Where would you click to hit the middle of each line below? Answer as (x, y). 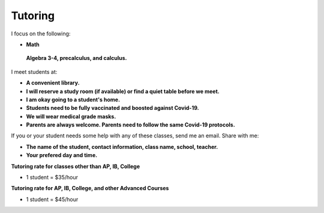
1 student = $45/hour (52, 199)
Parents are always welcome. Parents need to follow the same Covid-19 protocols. (130, 125)
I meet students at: (34, 71)
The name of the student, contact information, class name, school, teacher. (122, 146)
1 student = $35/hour (52, 178)
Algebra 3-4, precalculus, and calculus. (76, 58)
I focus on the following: (41, 34)
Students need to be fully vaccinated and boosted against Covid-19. (112, 108)
